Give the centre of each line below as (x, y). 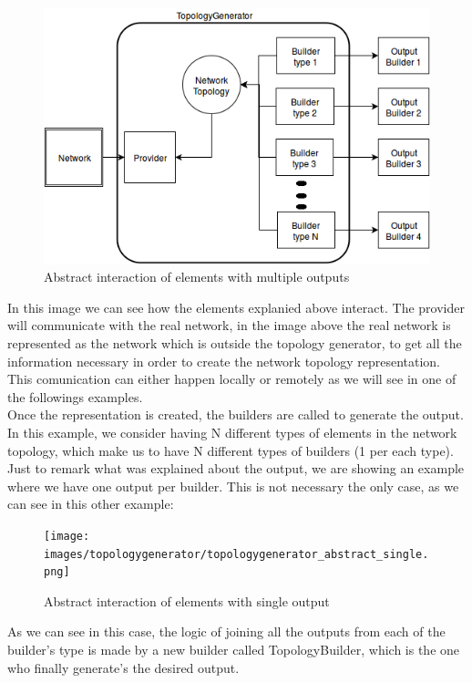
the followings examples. (75, 396)
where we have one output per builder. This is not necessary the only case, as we (233, 486)
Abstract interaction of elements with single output (187, 600)
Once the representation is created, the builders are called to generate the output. (236, 414)
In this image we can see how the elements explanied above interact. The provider (236, 307)
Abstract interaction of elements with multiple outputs (197, 277)
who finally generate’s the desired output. (123, 667)
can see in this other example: (91, 504)
